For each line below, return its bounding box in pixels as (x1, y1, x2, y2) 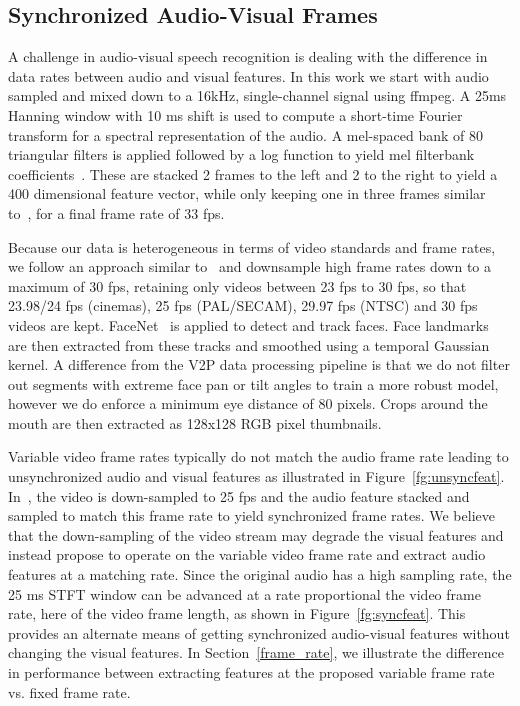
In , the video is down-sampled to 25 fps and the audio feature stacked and (8, 485, 470, 506)
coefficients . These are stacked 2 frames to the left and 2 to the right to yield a (8, 163, 498, 184)
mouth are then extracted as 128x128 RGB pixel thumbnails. (8, 412, 382, 433)
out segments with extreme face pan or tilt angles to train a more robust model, (8, 373, 499, 394)
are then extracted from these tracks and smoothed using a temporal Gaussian (8, 334, 490, 355)
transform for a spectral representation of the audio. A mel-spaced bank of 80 (8, 124, 483, 145)
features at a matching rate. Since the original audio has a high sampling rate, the (8, 564, 512, 585)
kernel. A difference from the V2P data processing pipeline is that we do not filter (8, 354, 510, 375)
